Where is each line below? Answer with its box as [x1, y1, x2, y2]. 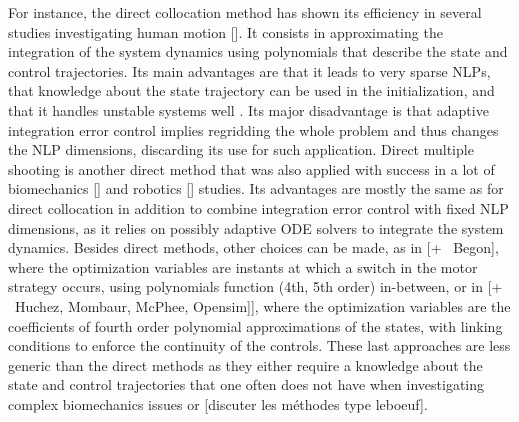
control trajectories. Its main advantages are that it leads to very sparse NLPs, [8, 60, 491, 81]
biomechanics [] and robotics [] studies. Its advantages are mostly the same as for [8, 178, 504, 199]
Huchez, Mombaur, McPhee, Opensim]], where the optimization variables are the [14, 295, 511, 316]
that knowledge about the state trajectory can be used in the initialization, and [8, 80, 495, 101]
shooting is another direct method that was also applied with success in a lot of [8, 158, 495, 179]
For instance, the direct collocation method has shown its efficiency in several [8, 2, 482, 22]
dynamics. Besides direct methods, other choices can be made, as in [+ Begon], [8, 237, 499, 258]
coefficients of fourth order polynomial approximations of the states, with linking [8, 315, 503, 336]
